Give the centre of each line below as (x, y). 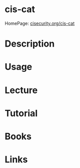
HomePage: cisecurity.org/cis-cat (40, 23)
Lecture (21, 90)
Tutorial (21, 113)
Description (30, 44)
